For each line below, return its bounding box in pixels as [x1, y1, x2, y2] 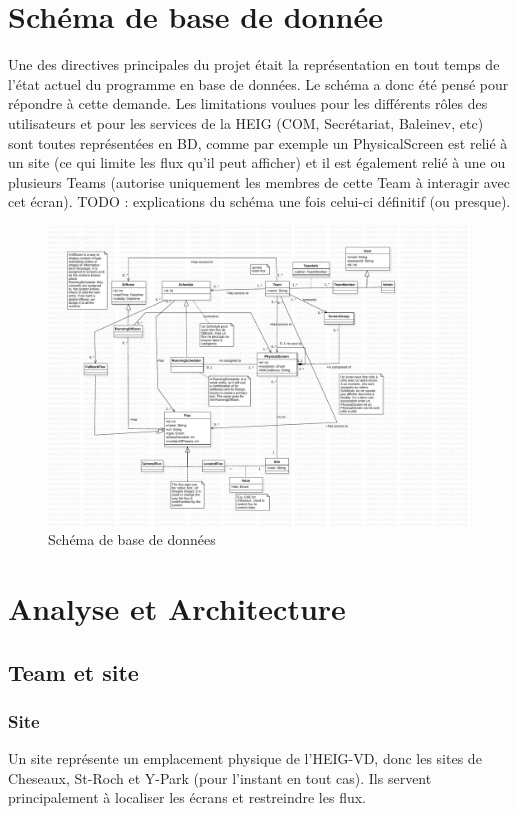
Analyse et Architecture [8, 588, 346, 629]
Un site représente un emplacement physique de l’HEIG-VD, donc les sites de [8, 748, 482, 769]
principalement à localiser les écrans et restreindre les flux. [8, 787, 366, 808]
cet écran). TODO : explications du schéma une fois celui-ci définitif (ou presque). [8, 191, 511, 212]
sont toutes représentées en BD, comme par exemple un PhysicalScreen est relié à [8, 132, 508, 153]
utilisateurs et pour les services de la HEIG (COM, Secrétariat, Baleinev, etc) [8, 112, 484, 133]
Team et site [8, 656, 139, 687]
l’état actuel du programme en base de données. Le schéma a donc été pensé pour [8, 73, 509, 94]
